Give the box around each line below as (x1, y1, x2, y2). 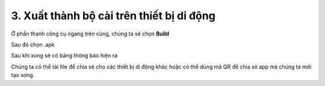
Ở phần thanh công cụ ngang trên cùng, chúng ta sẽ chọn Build (11, 30, 170, 37)
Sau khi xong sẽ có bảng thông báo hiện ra (11, 52, 118, 60)
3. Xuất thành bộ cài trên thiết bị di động (11, 9, 216, 22)
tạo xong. (11, 72, 35, 79)
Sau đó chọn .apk (11, 41, 55, 48)
